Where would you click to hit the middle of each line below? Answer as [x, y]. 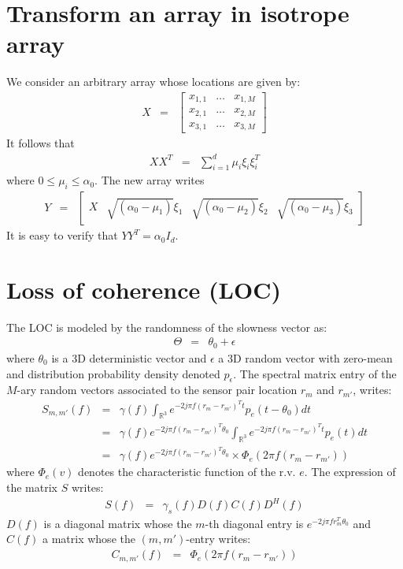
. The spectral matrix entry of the [315, 373]
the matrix [32, 487]
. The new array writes [150, 180]
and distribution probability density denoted [113, 373]
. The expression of [350, 472]
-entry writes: [218, 539]
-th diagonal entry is [254, 523]
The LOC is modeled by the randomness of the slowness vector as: [167, 327]
